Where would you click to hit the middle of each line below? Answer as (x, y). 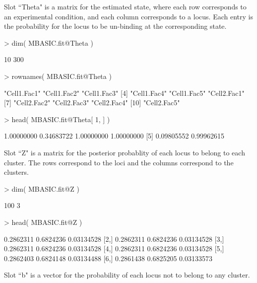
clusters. (16, 172)
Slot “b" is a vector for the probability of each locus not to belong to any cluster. (127, 275)
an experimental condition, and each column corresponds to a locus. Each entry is (128, 16)
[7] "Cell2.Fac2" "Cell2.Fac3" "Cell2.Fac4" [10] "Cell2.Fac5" (92, 103)
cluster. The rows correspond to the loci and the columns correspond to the (119, 162)
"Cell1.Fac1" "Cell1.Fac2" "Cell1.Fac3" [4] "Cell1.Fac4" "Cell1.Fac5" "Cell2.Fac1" (124, 93)
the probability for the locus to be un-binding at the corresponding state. (115, 26)
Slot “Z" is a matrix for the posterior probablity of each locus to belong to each (125, 152)
